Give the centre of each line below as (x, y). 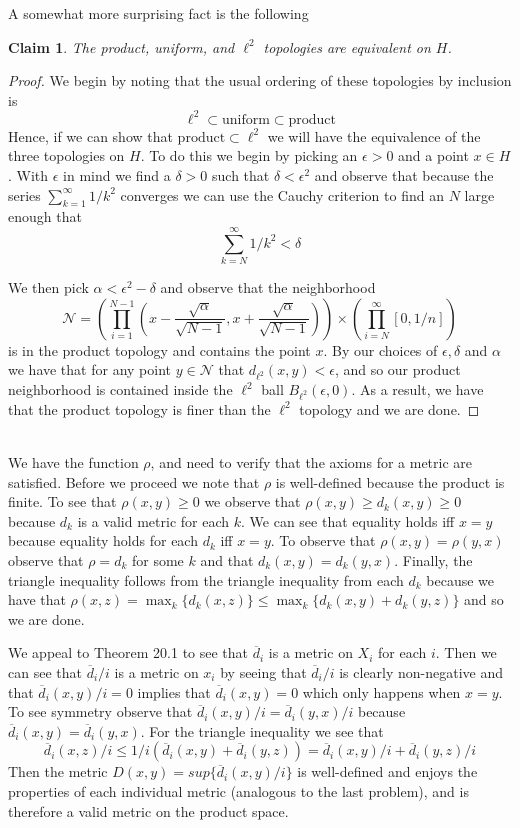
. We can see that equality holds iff (348, 520)
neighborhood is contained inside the (120, 389)
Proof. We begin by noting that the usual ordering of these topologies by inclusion (260, 80)
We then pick (48, 287)
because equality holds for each (103, 540)
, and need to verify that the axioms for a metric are (311, 462)
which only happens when (381, 691)
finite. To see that (62, 501)
